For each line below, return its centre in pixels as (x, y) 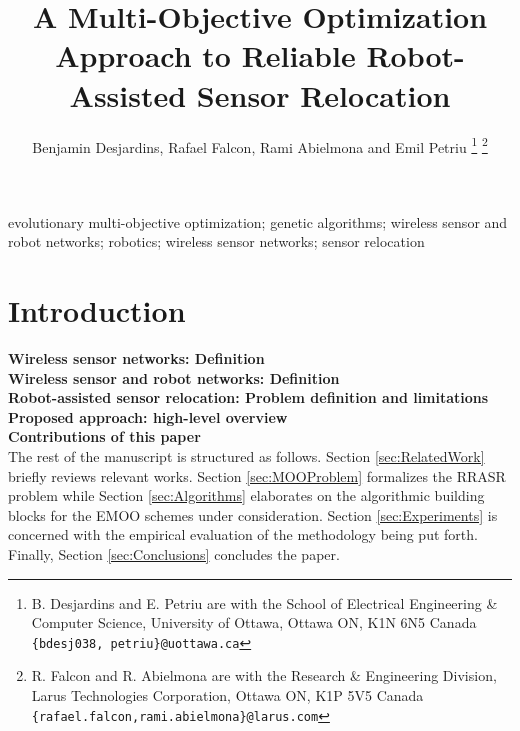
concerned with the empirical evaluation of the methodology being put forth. (243, 534)
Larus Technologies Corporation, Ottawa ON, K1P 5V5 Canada (227, 695)
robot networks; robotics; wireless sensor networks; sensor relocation (216, 241)
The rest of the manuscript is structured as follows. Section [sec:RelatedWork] (246, 456)
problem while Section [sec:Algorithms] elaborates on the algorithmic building (246, 495)
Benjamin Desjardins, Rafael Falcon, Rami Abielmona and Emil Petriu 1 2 (260, 145)
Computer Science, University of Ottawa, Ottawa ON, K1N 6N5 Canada (254, 622)
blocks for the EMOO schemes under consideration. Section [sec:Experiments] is (253, 514)
